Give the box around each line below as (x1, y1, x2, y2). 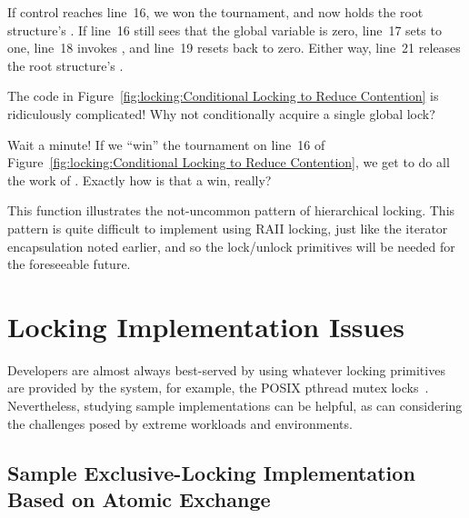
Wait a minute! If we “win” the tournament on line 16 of (7, 134, 325, 154)
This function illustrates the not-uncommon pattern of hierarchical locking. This (7, 201, 455, 220)
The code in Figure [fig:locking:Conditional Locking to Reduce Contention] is (7, 86, 439, 105)
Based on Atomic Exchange (7, 485, 271, 513)
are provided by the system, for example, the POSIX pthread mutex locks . (7, 378, 429, 397)
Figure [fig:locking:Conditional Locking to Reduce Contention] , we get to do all (7, 153, 450, 172)
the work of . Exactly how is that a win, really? (7, 170, 272, 189)
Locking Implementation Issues (7, 307, 404, 344)
